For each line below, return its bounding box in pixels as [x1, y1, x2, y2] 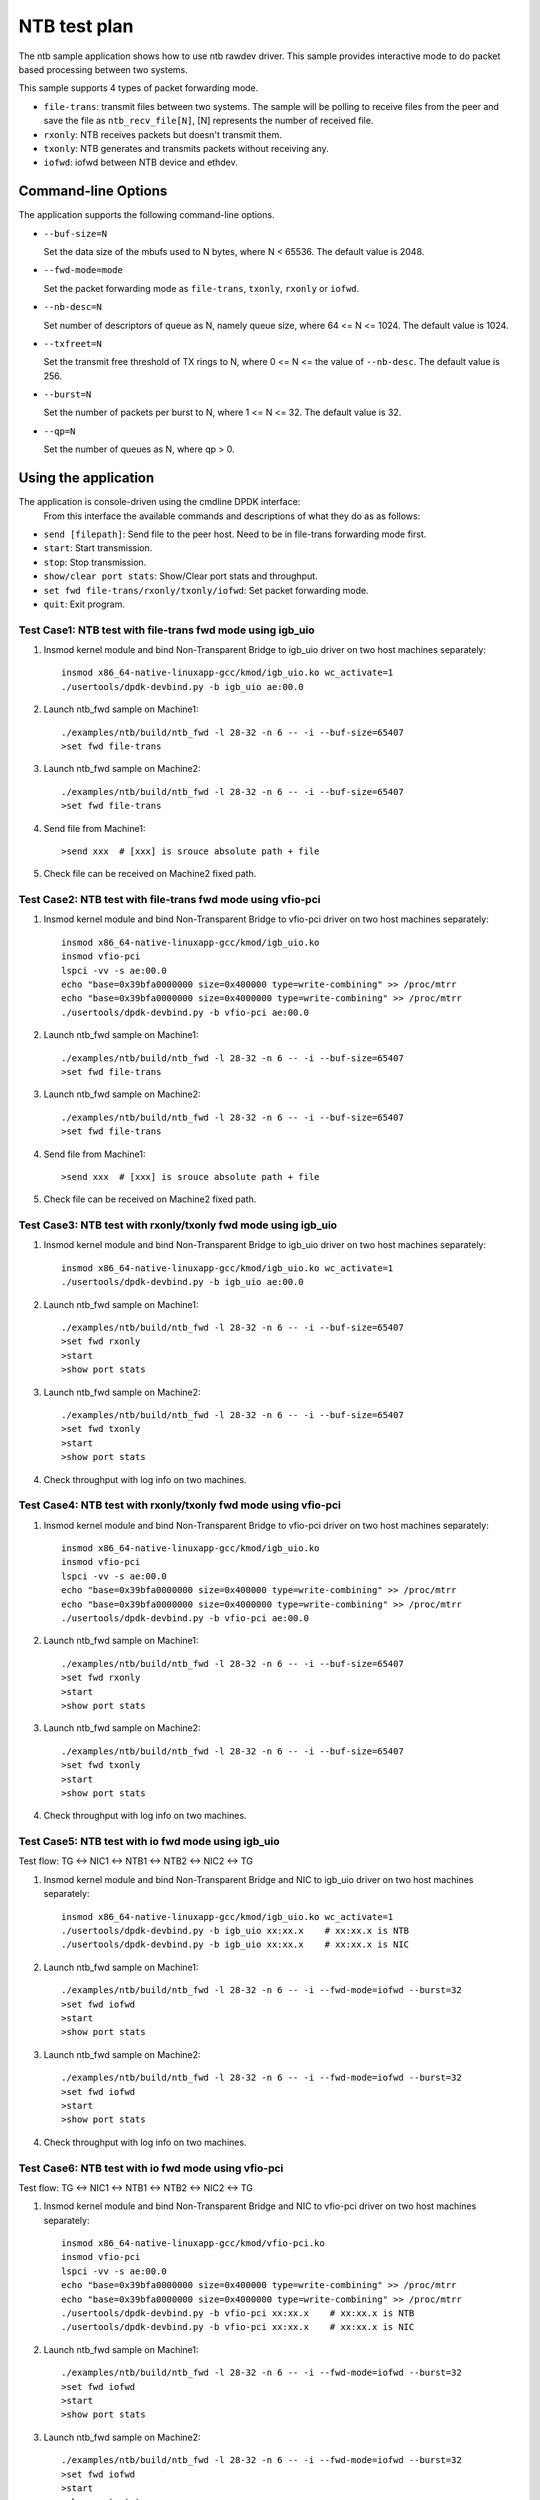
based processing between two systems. [18, 63, 189, 75]
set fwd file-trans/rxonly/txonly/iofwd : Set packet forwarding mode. [43, 584, 369, 596]
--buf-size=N [43, 228, 108, 239]
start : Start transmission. [43, 542, 153, 554]
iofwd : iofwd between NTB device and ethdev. [43, 156, 239, 169]
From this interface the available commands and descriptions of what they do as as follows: [43, 510, 421, 522]
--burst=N [43, 389, 92, 400]
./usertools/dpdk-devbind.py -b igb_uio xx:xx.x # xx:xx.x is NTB [61, 1925, 410, 1937]
